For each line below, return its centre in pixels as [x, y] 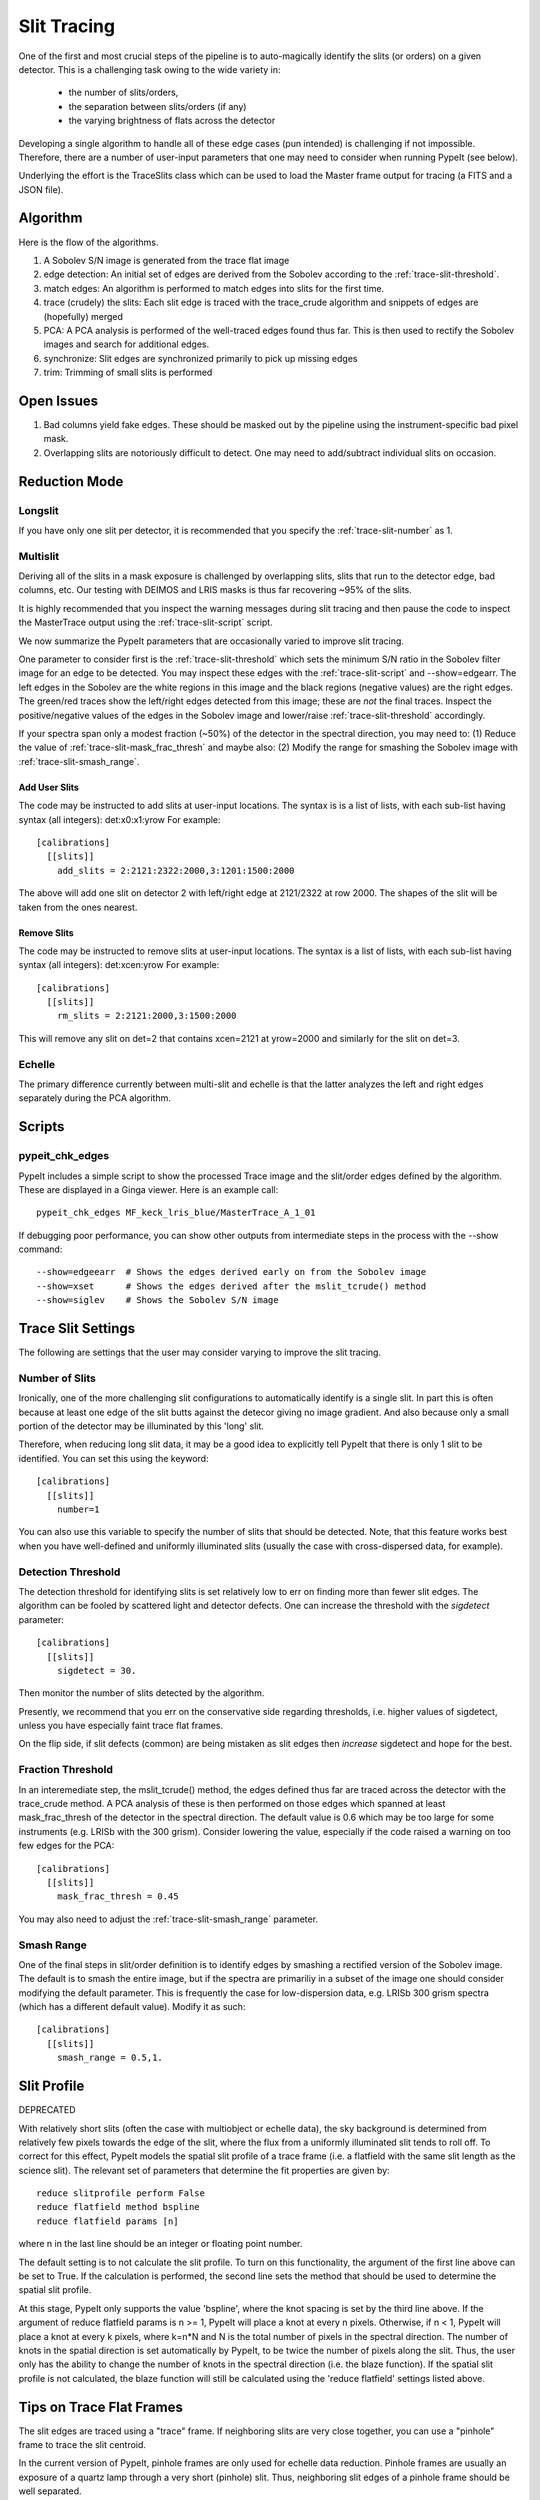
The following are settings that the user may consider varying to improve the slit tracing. [200, 1352]
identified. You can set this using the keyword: [113, 1458]
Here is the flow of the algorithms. [88, 242]
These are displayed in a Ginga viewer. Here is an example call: [148, 1189]
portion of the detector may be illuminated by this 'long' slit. [141, 1426]
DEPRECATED [47, 2110]
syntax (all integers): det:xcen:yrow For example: [119, 965]
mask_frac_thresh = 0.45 [117, 1896]
